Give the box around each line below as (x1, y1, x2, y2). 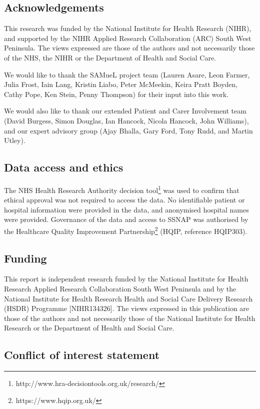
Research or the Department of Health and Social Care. (4, 322, 174, 333)
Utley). (4, 135, 25, 145)
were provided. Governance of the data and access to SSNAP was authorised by (4, 214, 248, 224)
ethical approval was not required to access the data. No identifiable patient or (4, 194, 245, 205)
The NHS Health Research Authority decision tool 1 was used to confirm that (4, 183, 239, 195)
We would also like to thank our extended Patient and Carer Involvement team (4, 105, 246, 116)
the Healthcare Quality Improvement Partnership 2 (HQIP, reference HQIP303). (4, 224, 247, 236)
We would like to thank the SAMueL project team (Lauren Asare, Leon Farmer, (4, 69, 250, 79)
